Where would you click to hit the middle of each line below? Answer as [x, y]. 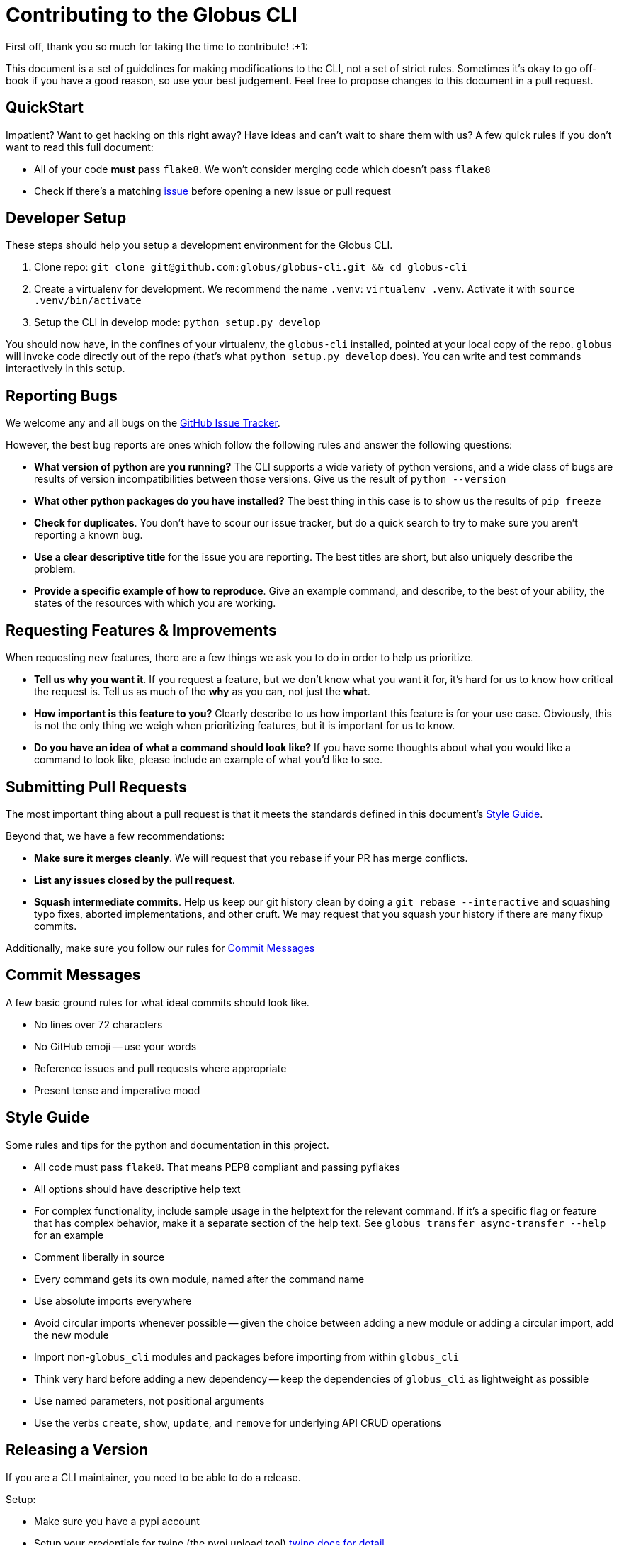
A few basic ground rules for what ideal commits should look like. [158, 1002]
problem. [55, 569]
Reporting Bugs [62, 395]
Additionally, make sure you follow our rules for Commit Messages [160, 948]
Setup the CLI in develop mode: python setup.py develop [177, 322]
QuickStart [45, 108]
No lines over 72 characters [98, 1024]
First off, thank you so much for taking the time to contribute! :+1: [157, 46]
